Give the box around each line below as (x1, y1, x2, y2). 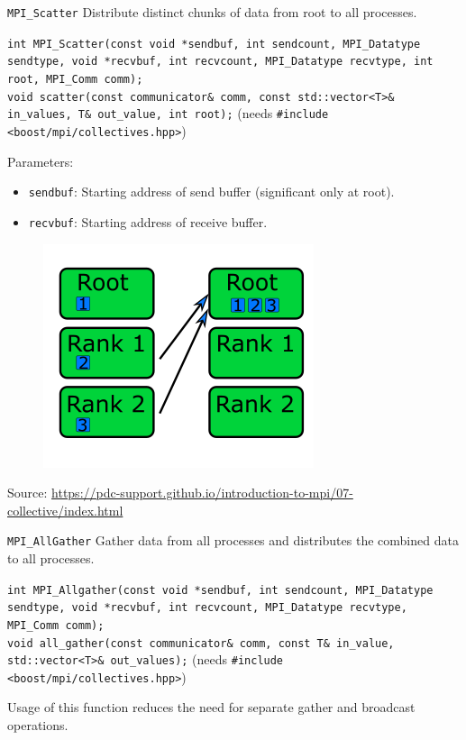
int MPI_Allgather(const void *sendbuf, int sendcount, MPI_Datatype (7, 583, 434, 597)
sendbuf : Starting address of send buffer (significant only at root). (28, 182, 395, 201)
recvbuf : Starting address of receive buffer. (28, 212, 268, 231)
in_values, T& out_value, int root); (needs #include (7, 104, 329, 123)
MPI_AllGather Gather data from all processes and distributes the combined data (7, 531, 459, 550)
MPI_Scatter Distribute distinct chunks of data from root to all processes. (7, 3, 417, 21)
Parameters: (7, 151, 74, 170)
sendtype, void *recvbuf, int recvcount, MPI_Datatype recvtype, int (7, 55, 434, 69)
